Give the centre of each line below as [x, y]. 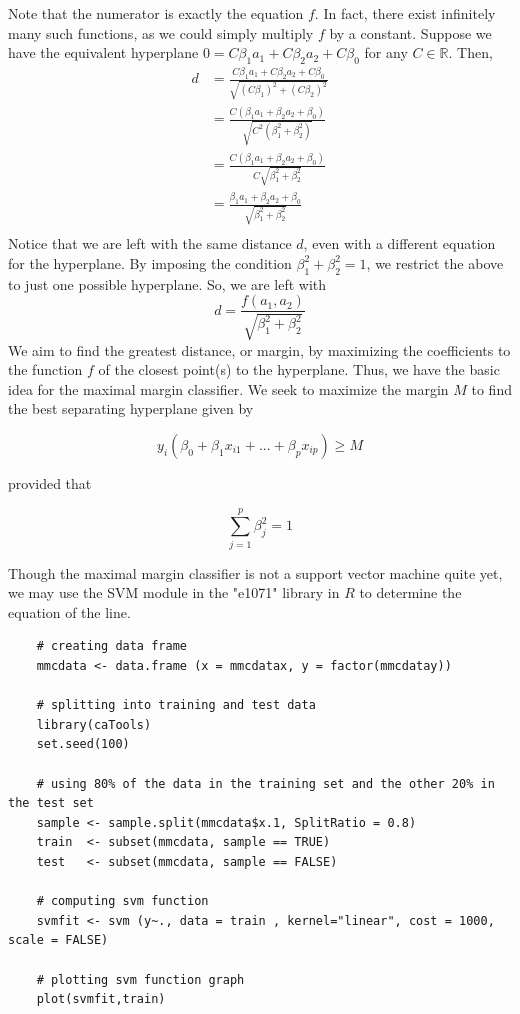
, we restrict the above [435, 262]
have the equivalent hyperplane [103, 52]
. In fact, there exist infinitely [405, 13]
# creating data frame [111, 646]
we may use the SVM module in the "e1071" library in [174, 592]
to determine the [410, 592]
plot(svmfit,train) [101, 999]
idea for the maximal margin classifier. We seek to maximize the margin [228, 388]
